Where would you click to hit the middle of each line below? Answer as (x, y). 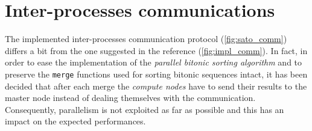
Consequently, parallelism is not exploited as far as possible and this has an (145, 109)
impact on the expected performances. (75, 121)
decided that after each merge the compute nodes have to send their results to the (156, 86)
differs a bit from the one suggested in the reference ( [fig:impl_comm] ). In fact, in (156, 50)
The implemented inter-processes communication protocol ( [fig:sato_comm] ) (146, 39)
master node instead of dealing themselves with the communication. (130, 98)
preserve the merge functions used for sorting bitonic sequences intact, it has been (156, 74)
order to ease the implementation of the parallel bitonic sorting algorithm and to (154, 62)
